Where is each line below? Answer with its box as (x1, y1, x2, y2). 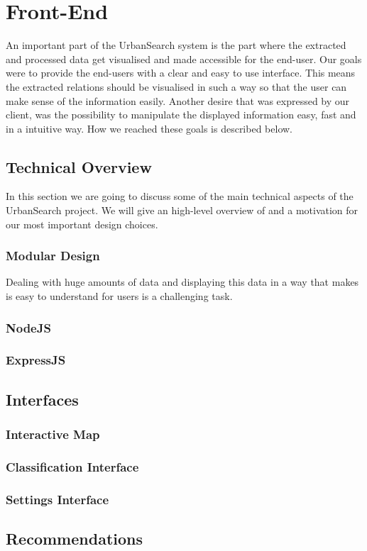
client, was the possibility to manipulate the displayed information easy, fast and (6, 107, 356, 122)
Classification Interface (6, 457, 139, 475)
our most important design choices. (6, 216, 158, 231)
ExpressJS (6, 351, 66, 369)
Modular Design (6, 247, 100, 265)
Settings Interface (6, 490, 109, 508)
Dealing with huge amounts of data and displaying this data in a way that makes (6, 274, 359, 289)
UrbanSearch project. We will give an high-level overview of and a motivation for (6, 203, 358, 218)
